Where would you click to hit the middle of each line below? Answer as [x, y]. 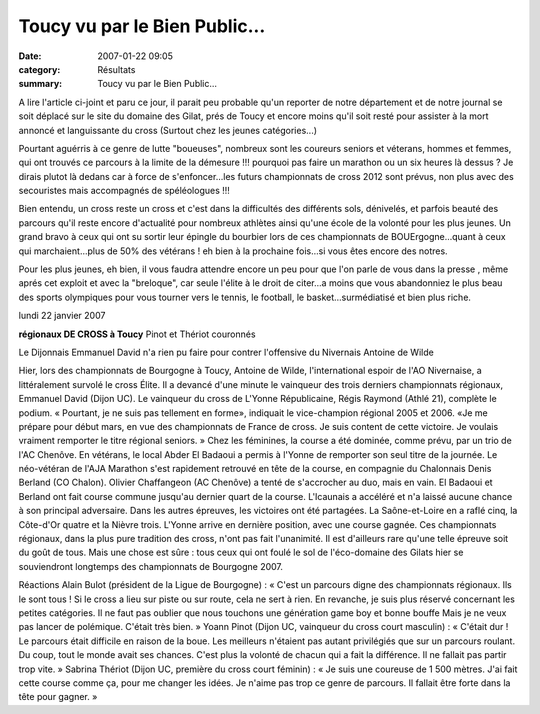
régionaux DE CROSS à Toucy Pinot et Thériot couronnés [137, 334]
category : [39, 69]
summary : [40, 84]
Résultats [116, 69]
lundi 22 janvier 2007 [62, 316]
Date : [30, 56]
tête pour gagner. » [58, 697]
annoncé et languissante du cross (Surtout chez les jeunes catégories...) [168, 130]
